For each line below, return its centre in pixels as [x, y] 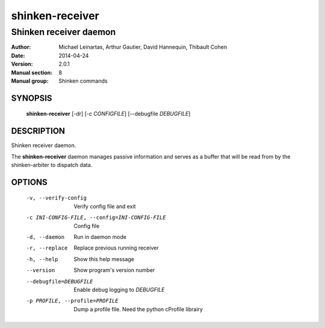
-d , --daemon [45, 237]
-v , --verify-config [57, 198]
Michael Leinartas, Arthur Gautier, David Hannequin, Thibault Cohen [143, 47]
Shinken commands [83, 81]
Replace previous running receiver [116, 248]
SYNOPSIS [32, 98]
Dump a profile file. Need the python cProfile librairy [138, 309]
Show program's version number [114, 270]
